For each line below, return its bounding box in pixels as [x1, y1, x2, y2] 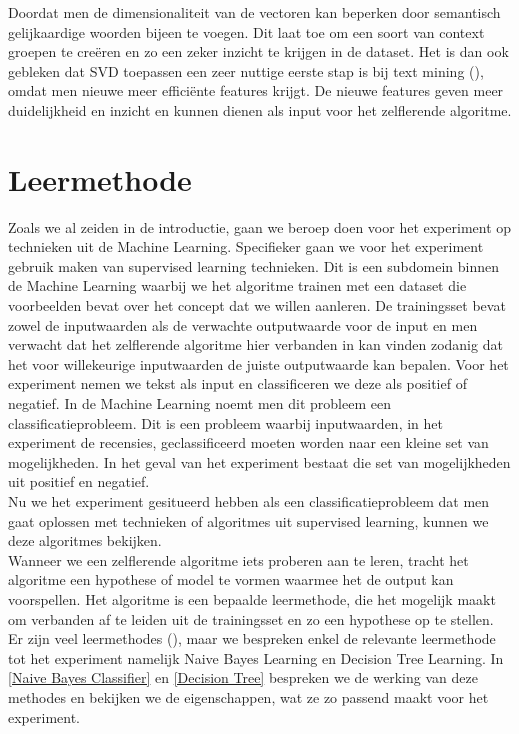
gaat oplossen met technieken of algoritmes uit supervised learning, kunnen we [8, 510, 489, 531]
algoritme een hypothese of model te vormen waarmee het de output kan [8, 569, 454, 590]
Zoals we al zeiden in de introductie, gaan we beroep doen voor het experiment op [8, 216, 512, 237]
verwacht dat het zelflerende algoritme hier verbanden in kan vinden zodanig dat [8, 334, 503, 355]
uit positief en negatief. [8, 471, 150, 492]
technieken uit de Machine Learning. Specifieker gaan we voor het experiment [8, 236, 484, 257]
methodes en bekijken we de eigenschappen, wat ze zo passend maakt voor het [8, 686, 489, 707]
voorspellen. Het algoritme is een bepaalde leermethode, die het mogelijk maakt [8, 588, 496, 609]
